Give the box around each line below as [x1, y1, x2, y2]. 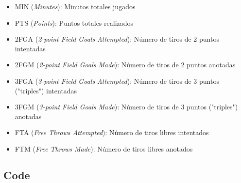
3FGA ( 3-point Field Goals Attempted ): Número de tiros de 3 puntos [15, 76, 219, 86]
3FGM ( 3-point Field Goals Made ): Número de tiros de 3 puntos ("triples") [15, 102, 238, 112]
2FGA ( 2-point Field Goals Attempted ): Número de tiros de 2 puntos [15, 34, 219, 44]
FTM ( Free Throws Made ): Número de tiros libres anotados [15, 143, 193, 153]
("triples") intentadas [15, 85, 77, 95]
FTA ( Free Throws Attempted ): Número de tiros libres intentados [15, 127, 209, 137]
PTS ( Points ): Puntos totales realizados [15, 17, 134, 28]
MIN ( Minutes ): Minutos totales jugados [15, 1, 136, 11]
